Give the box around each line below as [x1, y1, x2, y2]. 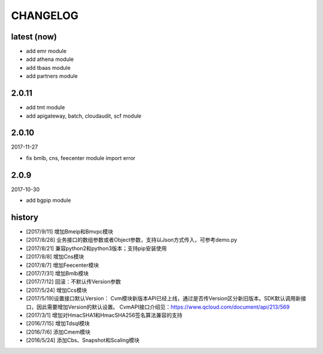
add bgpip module [26, 197, 71, 204]
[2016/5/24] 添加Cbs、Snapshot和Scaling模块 [26, 337, 140, 344]
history [11, 212, 39, 222]
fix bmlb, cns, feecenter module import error [26, 154, 136, 161]
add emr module [26, 48, 67, 55]
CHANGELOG [11, 9, 79, 22]
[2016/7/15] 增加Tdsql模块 [26, 320, 90, 327]
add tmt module [26, 104, 65, 111]
